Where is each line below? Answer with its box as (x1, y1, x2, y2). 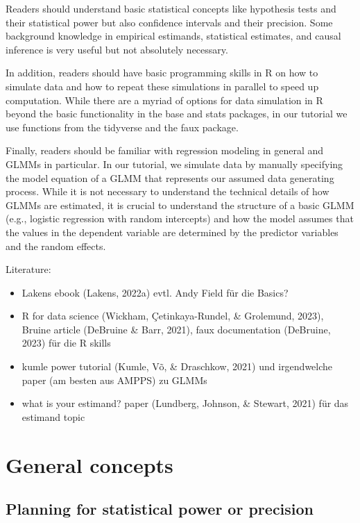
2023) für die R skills (22, 335, 111, 350)
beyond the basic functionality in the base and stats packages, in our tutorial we (6, 106, 348, 121)
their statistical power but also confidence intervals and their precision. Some (6, 15, 333, 29)
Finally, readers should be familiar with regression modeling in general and (6, 143, 324, 158)
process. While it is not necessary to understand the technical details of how (6, 184, 329, 199)
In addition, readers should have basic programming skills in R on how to (6, 65, 318, 80)
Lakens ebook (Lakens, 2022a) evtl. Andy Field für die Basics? (22, 285, 289, 299)
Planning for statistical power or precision (6, 498, 314, 520)
